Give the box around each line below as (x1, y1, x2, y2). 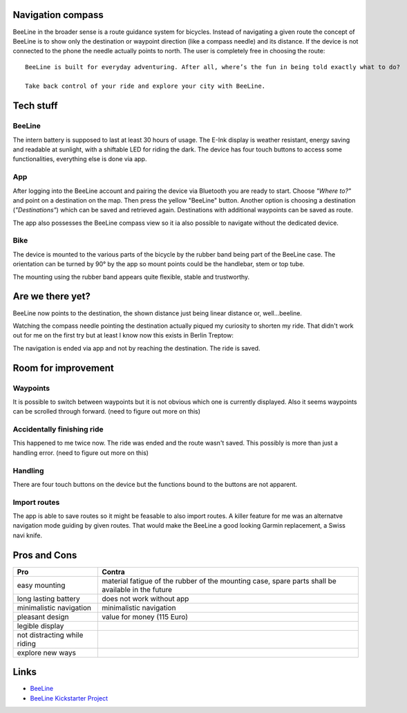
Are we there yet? (12, 290, 91, 302)
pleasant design (17, 612, 69, 622)
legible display (17, 621, 64, 631)
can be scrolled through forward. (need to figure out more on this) (12, 407, 200, 416)
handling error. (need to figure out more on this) (12, 448, 149, 456)
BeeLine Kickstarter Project (30, 694, 108, 702)
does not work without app (101, 593, 189, 603)
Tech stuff (12, 100, 58, 112)
